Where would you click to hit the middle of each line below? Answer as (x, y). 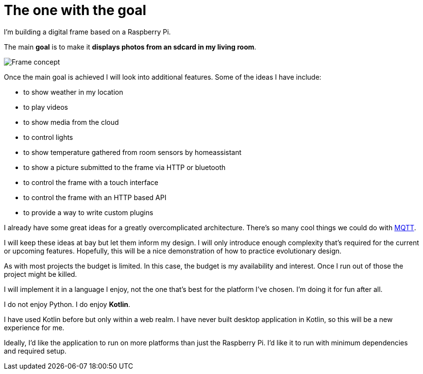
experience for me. (34, 327)
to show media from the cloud (71, 122)
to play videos (46, 107)
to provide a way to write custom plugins (88, 212)
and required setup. (35, 351)
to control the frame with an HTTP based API (95, 197)
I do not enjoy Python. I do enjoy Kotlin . (67, 304)
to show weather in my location (73, 92)
